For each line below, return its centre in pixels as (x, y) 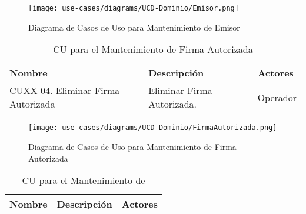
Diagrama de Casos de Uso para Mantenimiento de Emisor (134, 27)
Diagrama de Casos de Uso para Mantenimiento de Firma (132, 146)
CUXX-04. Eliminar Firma (65, 91)
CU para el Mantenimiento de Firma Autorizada (153, 49)
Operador (277, 97)
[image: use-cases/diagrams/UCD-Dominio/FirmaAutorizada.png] (153, 128)
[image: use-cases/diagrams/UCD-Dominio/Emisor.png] (134, 8)
